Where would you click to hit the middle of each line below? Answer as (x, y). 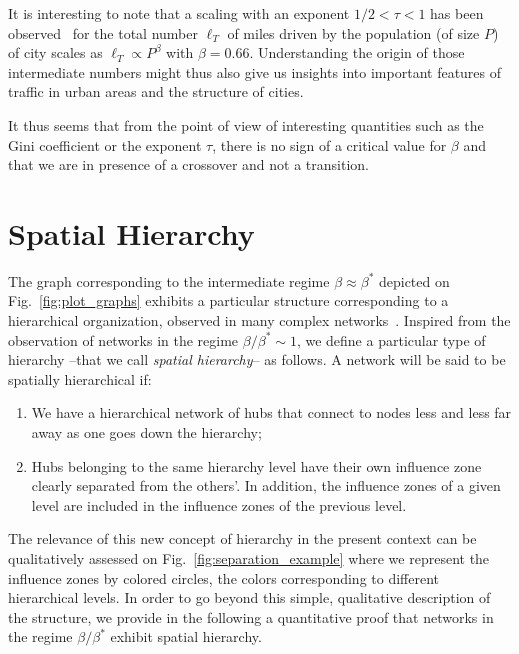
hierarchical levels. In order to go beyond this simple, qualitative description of (249, 597)
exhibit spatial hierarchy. (186, 636)
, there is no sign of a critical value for (329, 144)
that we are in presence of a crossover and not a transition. (188, 164)
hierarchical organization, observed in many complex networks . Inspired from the (259, 320)
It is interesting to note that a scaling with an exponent (179, 13)
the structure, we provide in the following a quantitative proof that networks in (251, 616)
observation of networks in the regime (123, 339)
